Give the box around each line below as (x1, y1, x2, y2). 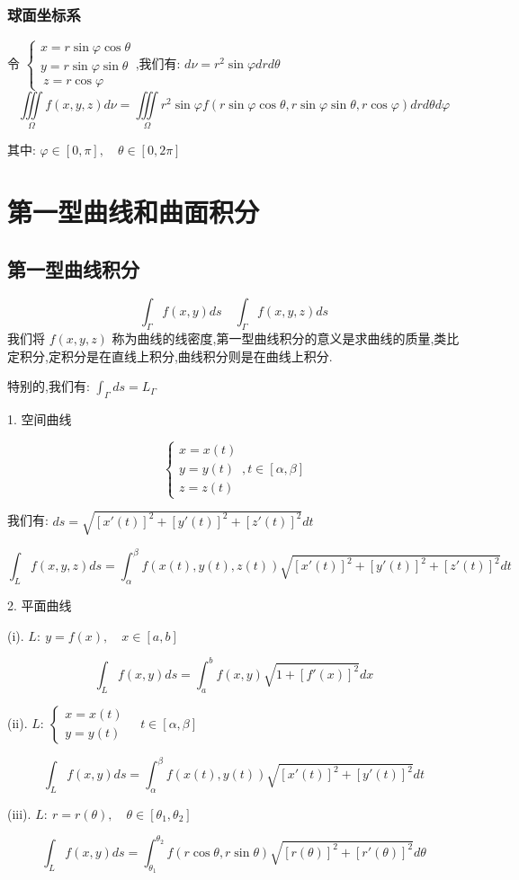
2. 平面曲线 (7, 596, 72, 615)
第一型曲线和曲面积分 (7, 192, 260, 229)
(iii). (7, 804, 31, 822)
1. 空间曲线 (7, 410, 72, 429)
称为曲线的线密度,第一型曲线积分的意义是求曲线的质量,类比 (112, 329, 460, 348)
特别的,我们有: (7, 377, 90, 396)
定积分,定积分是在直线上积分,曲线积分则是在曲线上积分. (7, 346, 333, 365)
